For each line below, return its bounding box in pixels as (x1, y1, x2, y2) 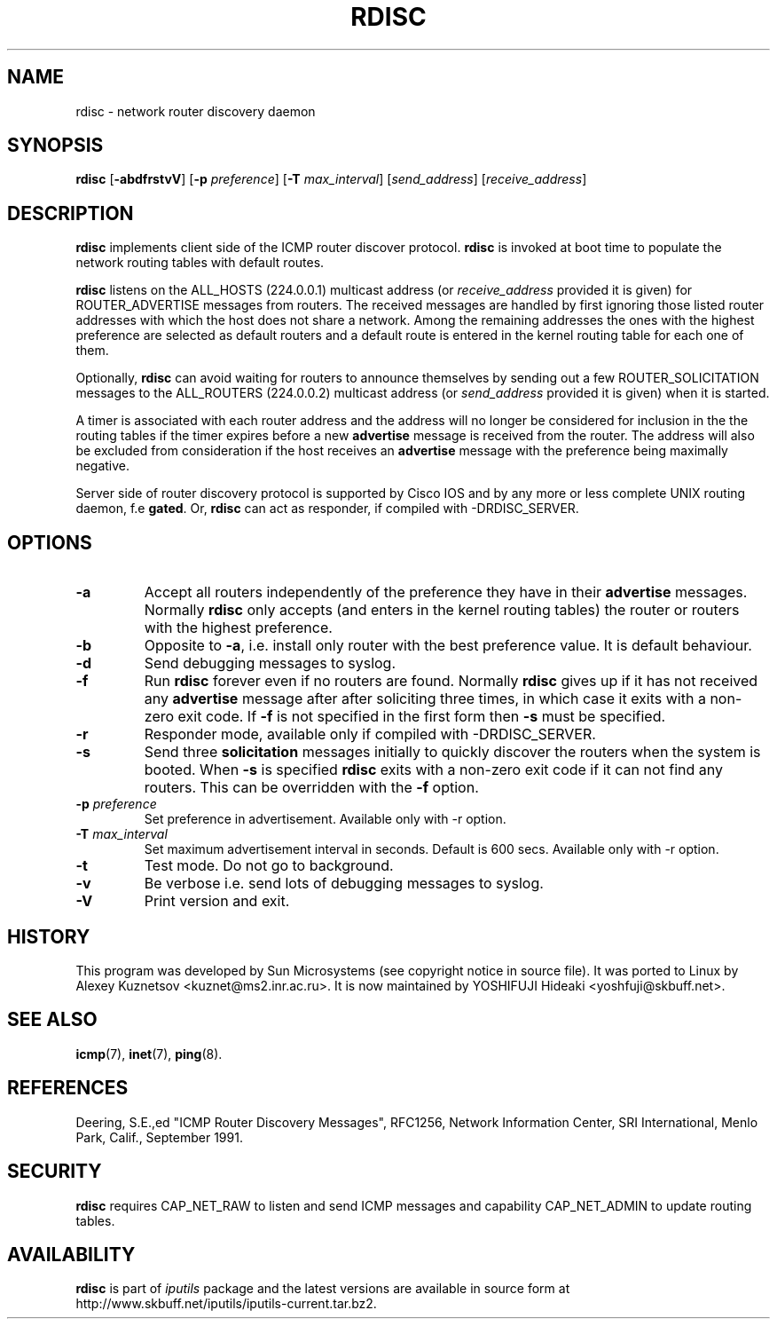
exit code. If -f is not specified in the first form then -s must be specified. (177, 707, 666, 726)
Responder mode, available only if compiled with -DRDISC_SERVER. (144, 725, 596, 744)
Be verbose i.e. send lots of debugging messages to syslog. (144, 874, 544, 893)
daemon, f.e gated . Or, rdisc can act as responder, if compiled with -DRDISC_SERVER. (75, 501, 579, 517)
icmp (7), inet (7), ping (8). (75, 1046, 223, 1062)
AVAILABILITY (7, 1243, 136, 1266)
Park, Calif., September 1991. (75, 1129, 243, 1145)
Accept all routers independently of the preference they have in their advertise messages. (144, 583, 748, 602)
